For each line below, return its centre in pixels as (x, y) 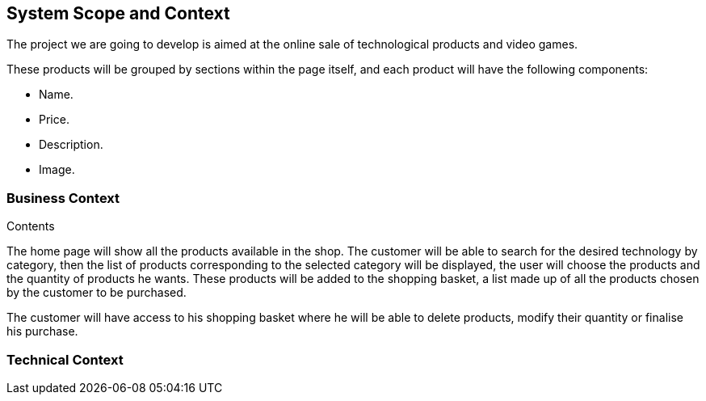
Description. (71, 145)
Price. (54, 120)
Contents (31, 226)
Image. (57, 170)
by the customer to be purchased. (97, 293)
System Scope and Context (118, 13)
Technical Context (65, 359)
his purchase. (42, 331)
